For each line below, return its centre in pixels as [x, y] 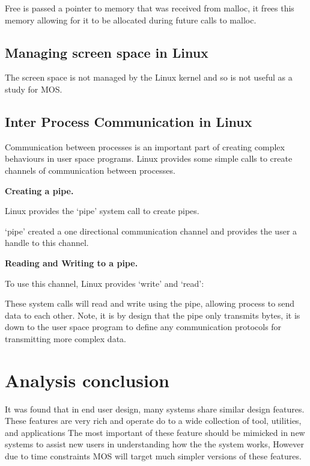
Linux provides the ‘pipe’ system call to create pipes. [102, 211]
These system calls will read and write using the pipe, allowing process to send [150, 303]
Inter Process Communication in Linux [129, 121]
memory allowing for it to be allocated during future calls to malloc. [131, 20]
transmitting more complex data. [65, 338]
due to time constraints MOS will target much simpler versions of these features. [153, 456]
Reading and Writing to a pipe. [71, 262]
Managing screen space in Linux [107, 52]
